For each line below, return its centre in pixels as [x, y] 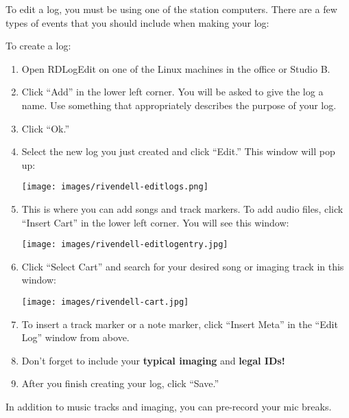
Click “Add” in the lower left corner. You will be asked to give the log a [172, 92]
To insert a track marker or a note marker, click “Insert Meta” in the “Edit [180, 324]
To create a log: [38, 46]
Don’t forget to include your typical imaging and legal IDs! [153, 360]
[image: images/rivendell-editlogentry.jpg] [125, 245]
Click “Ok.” [46, 128]
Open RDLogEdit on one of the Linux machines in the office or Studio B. [176, 68]
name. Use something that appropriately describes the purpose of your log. [179, 105]
